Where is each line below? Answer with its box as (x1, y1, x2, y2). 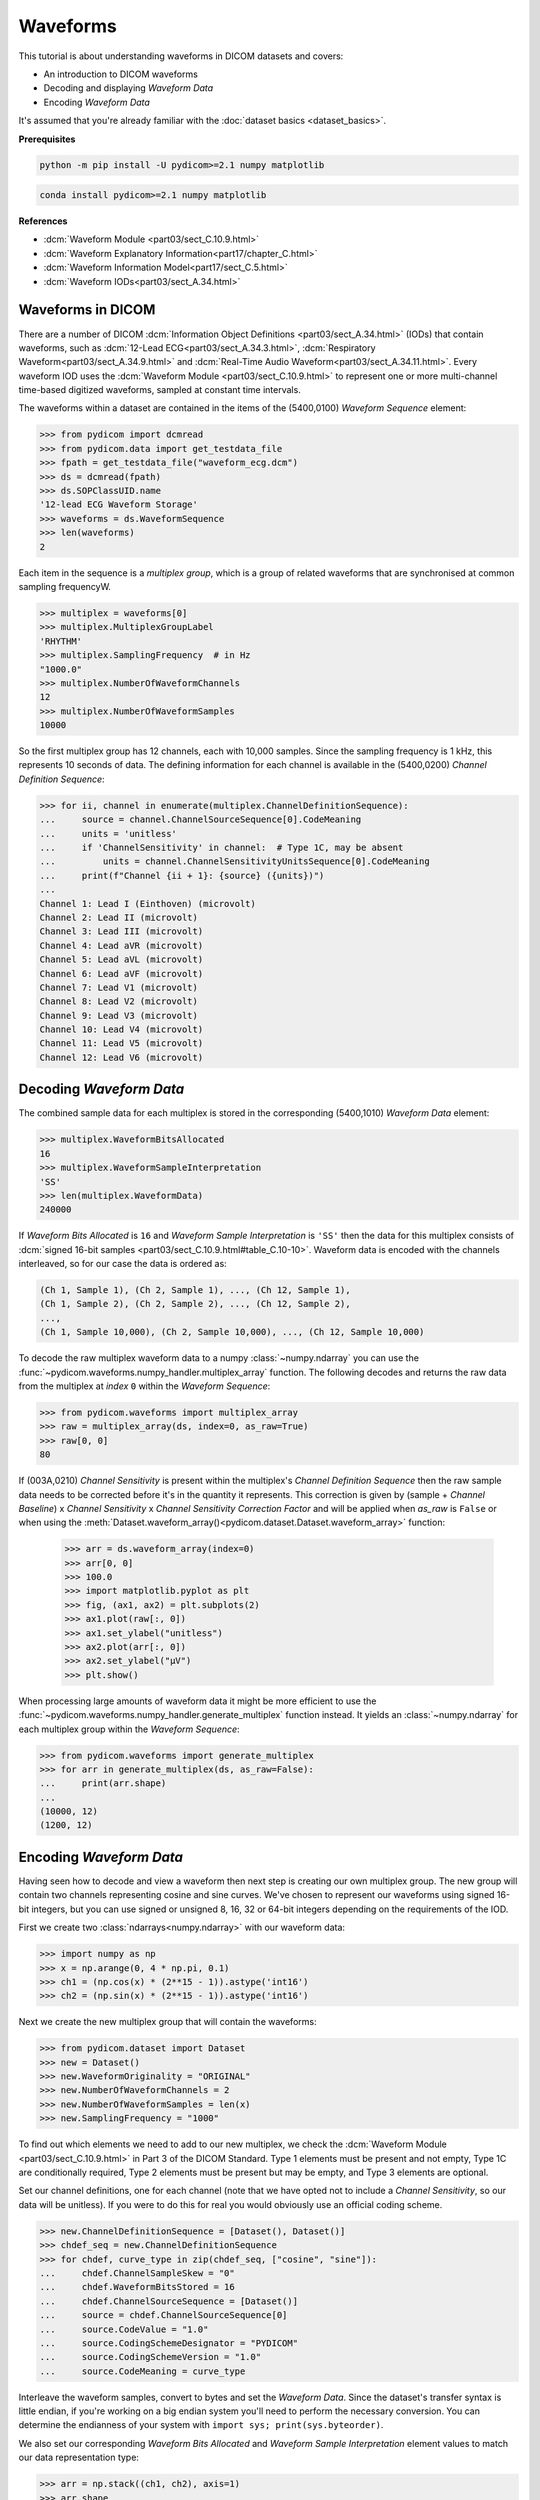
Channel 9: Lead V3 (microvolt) (39, 1010, 199, 1021)
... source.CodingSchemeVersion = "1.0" (39, 2351, 262, 2363)
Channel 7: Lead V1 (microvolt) (39, 981, 199, 993)
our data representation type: (18, 2451, 140, 2464)
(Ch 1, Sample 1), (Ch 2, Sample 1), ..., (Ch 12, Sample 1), (39, 1285, 351, 1296)
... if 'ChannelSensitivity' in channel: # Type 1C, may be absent (39, 841, 404, 853)
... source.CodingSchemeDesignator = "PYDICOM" (39, 2337, 299, 2349)
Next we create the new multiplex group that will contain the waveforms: (18, 2016, 317, 2028)
